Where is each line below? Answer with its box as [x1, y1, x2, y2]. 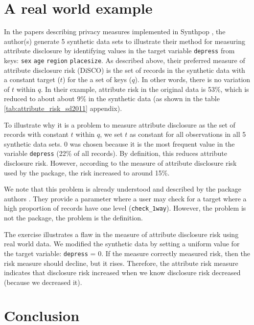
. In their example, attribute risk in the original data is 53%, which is [41, 84, 249, 94]
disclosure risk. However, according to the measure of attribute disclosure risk [4, 158, 237, 168]
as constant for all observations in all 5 [130, 129, 246, 139]
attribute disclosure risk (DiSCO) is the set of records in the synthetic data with [4, 65, 245, 75]
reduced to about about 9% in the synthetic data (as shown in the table [4, 93, 220, 104]
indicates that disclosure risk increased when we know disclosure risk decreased [4, 267, 241, 278]
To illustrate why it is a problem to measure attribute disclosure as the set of [4, 119, 235, 130]
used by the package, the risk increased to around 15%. [4, 167, 170, 177]
